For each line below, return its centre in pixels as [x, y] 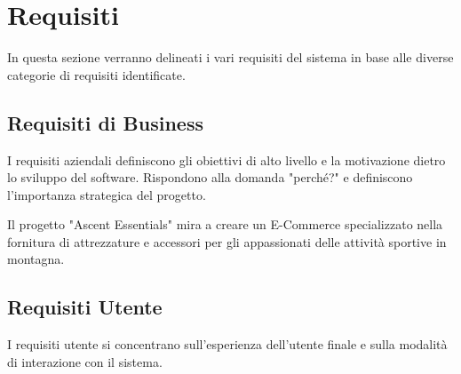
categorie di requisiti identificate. [96, 74]
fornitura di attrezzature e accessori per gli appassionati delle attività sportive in [227, 241]
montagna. [36, 259]
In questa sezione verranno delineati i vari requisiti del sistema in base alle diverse [230, 57]
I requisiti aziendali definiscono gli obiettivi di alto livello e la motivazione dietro [227, 159]
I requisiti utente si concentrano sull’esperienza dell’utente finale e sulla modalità [227, 344]
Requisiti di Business [105, 122]
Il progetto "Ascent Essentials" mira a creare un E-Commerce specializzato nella [225, 224]
